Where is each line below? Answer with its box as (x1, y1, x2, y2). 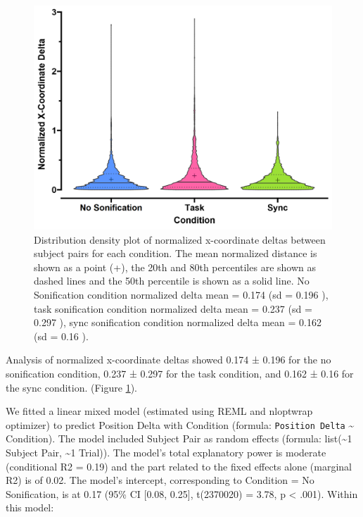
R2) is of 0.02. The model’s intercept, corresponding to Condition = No (6, 473, 314, 487)
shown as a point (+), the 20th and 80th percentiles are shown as (34, 259, 317, 274)
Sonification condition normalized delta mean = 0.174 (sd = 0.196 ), (34, 287, 329, 301)
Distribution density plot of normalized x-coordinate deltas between (34, 232, 326, 247)
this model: (6, 500, 54, 515)
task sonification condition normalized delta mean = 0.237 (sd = (34, 301, 312, 316)
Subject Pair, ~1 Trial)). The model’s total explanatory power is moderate (6, 444, 326, 459)
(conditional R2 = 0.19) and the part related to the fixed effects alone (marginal (6, 459, 352, 473)
